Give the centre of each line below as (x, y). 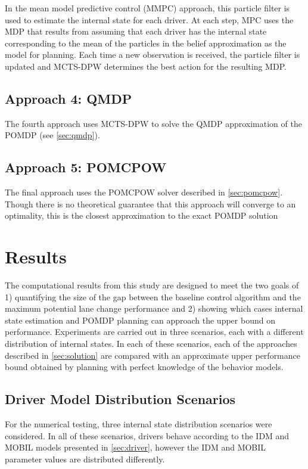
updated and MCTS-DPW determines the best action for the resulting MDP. (146, 66)
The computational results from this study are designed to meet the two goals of (152, 285)
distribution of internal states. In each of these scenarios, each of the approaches (151, 344)
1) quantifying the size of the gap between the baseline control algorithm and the (153, 296)
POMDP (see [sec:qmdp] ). (52, 135)
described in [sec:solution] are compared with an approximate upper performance (153, 355)
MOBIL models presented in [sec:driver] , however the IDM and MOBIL (136, 447)
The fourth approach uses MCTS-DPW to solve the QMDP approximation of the (153, 123)
